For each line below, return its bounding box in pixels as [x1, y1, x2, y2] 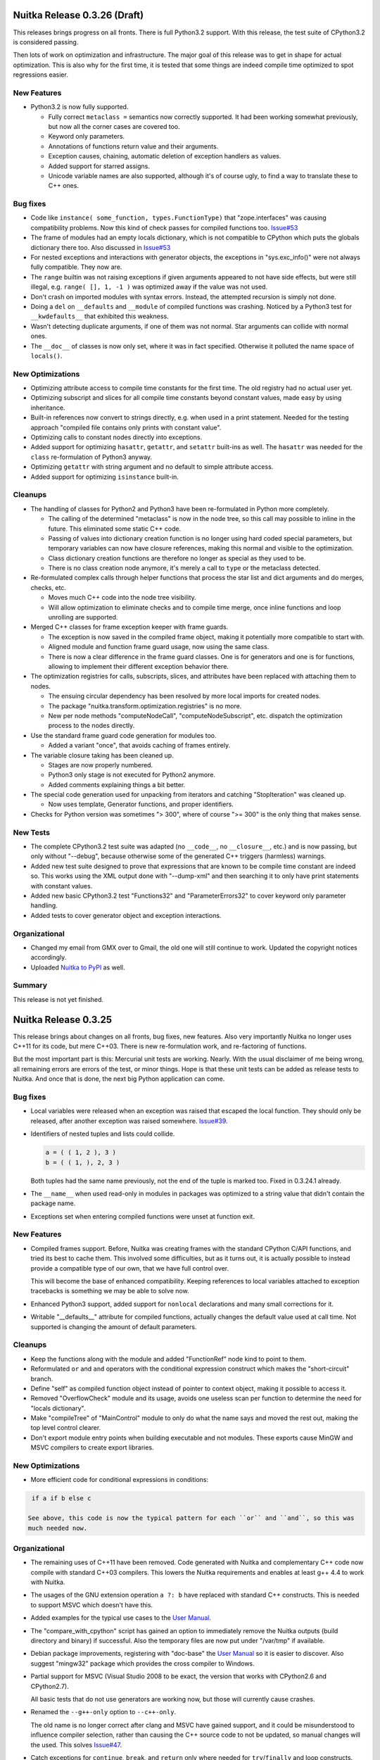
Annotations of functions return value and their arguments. [48, 142, 219, 151]
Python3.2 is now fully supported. [30, 103, 129, 111]
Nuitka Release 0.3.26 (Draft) [13, 9, 144, 21]
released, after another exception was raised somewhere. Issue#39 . [30, 1117, 228, 1125]
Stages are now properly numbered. [48, 760, 153, 769]
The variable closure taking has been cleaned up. [30, 750, 174, 760]
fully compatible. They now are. [30, 263, 122, 271]
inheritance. [30, 403, 65, 412]
